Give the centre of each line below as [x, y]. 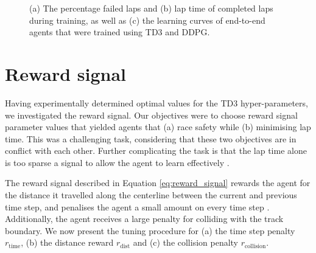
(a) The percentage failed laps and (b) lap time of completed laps [151, 8]
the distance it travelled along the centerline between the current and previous [151, 195]
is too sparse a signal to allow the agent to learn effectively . [117, 162]
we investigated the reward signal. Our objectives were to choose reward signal [151, 115]
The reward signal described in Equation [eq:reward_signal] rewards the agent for [158, 183]
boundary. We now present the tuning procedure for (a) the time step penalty [150, 230]
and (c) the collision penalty [186, 242]
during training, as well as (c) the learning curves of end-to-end [147, 20]
